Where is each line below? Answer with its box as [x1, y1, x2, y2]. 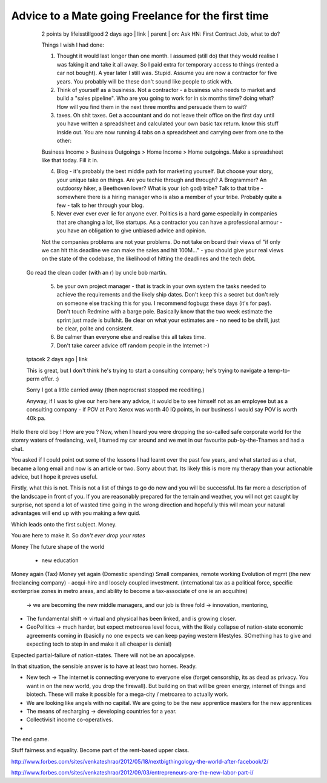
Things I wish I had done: [41, 41, 104, 48]
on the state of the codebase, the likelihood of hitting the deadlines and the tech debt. [41, 255, 256, 263]
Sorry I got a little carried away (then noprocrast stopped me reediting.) [26, 386, 205, 393]
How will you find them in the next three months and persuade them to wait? [56, 103, 247, 110]
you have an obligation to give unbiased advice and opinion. [56, 227, 206, 234]
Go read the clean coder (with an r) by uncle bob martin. [26, 269, 167, 276]
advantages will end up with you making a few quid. [11, 509, 140, 517]
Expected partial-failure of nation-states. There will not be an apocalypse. [11, 651, 196, 659]
